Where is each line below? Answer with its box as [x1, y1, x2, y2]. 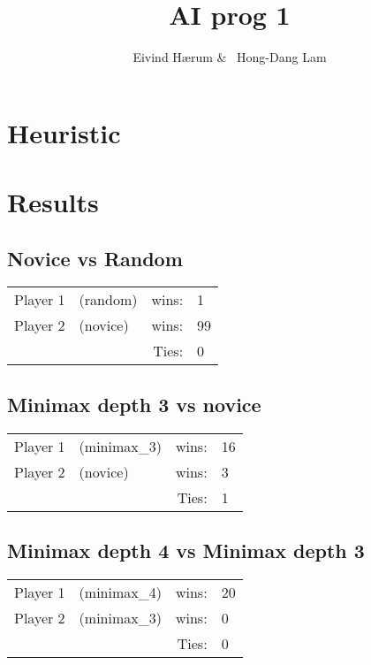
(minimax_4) [79, 581, 162, 602]
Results [7, 184, 99, 220]
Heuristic [7, 114, 121, 150]
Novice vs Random [7, 244, 183, 271]
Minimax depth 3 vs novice [7, 390, 261, 417]
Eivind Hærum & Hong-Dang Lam [132, 48, 327, 66]
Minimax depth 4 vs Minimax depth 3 [7, 537, 365, 564]
